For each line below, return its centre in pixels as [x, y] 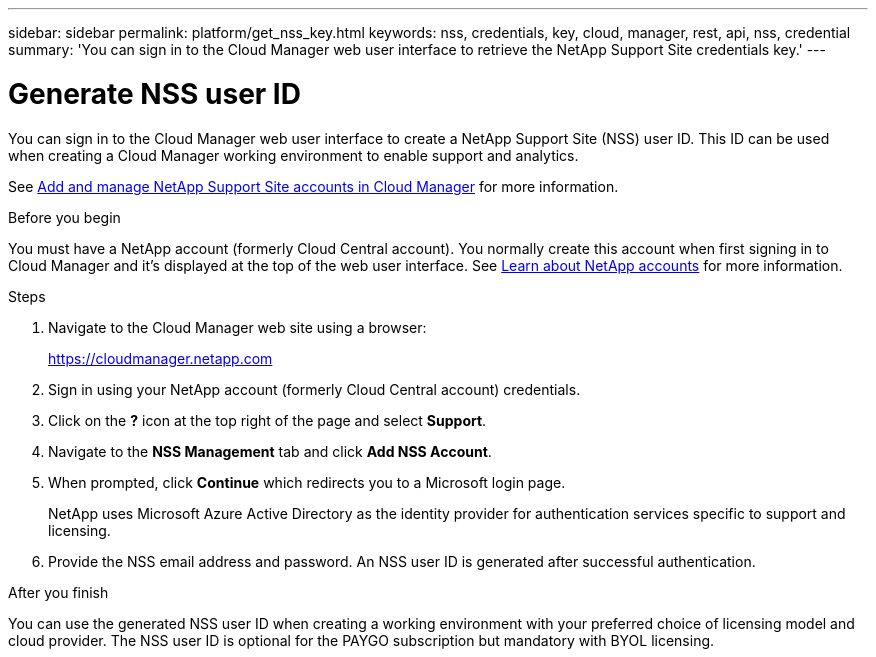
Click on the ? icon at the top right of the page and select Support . [267, 420]
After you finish [58, 592]
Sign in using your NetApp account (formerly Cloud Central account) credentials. [314, 389]
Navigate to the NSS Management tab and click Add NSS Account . [270, 451]
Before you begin [64, 217]
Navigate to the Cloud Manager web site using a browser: [237, 327]
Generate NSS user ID [154, 93]
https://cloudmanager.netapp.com [160, 358]
